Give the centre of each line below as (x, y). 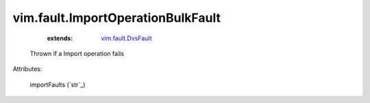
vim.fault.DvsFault (126, 38)
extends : (60, 38)
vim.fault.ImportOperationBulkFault (116, 18)
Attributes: (27, 69)
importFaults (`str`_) (58, 85)
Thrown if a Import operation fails (77, 53)
